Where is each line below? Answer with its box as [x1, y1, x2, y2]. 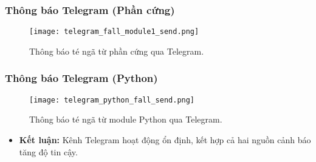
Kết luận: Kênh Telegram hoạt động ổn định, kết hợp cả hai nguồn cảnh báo [19, 133, 311, 146]
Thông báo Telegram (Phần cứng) [5, 2, 175, 17]
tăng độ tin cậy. [19, 145, 78, 158]
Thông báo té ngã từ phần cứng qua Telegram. [29, 44, 204, 57]
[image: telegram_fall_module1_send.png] [29, 27, 199, 36]
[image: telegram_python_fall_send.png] [29, 95, 195, 104]
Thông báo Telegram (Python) [5, 70, 158, 86]
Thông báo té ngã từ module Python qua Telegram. [29, 113, 222, 126]
